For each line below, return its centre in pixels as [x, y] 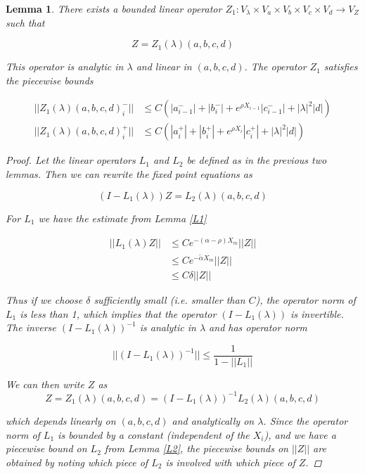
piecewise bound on [46, 448]
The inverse [31, 327]
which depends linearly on [61, 420]
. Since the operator [306, 420]
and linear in [164, 66]
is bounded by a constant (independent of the [154, 434]
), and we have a [300, 434]
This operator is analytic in [65, 66]
